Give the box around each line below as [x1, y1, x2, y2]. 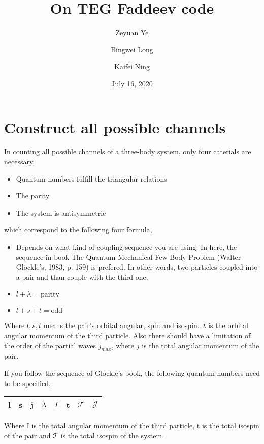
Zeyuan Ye [115, 27, 149, 38]
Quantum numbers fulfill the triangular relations [16, 173, 167, 184]
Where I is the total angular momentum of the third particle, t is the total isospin [4, 420, 259, 431]
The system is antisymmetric [16, 207, 106, 218]
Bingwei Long [111, 44, 153, 54]
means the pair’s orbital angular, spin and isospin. [43, 320, 200, 331]
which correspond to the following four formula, [4, 224, 152, 235]
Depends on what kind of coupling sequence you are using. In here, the [16, 242, 237, 252]
